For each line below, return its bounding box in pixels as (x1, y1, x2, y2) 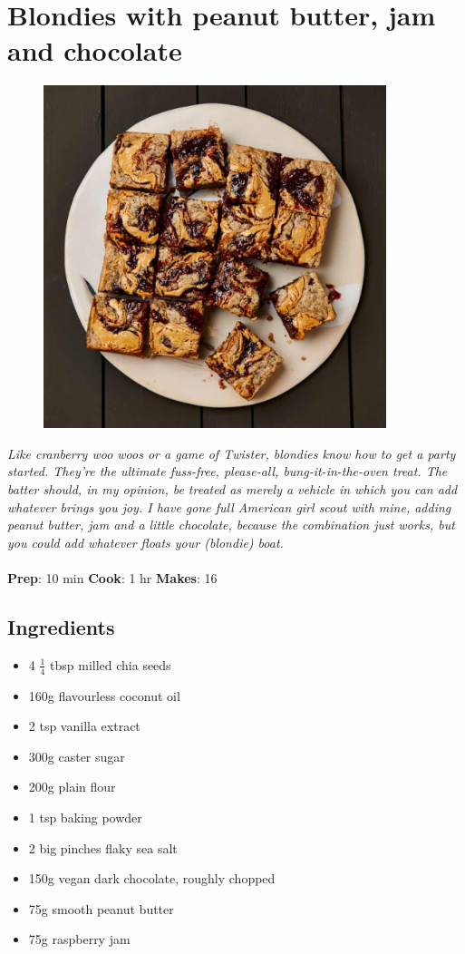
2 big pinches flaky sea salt (28, 838, 178, 857)
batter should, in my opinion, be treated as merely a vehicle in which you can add (7, 480, 458, 499)
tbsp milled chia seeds (50, 655, 171, 674)
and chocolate (7, 32, 182, 69)
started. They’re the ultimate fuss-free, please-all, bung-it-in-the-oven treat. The (7, 462, 448, 481)
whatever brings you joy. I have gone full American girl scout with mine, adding (7, 497, 451, 516)
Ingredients (7, 612, 115, 640)
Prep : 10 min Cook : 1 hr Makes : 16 (7, 569, 218, 587)
